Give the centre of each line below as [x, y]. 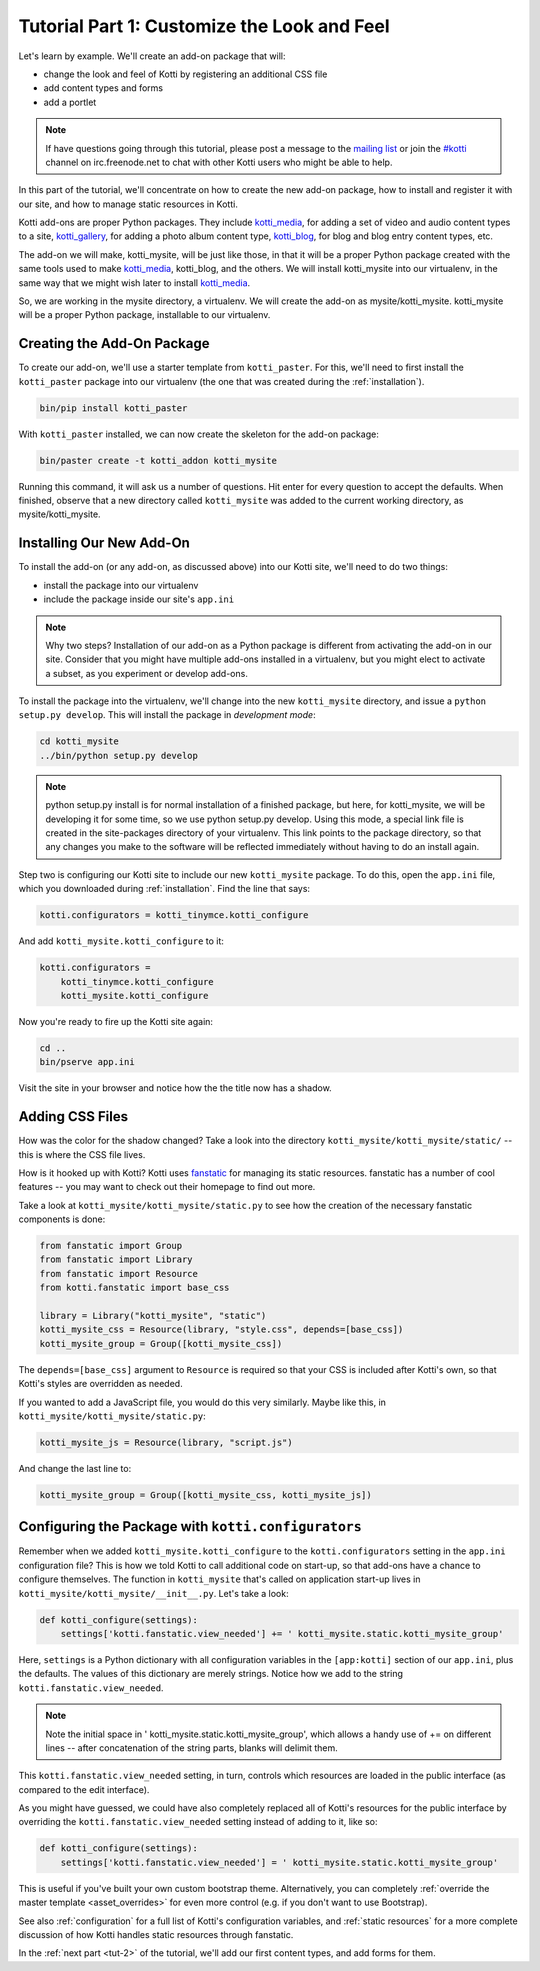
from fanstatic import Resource [119, 1273]
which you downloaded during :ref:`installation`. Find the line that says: [164, 889]
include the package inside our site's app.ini [139, 599]
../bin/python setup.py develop [119, 755]
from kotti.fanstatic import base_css [134, 1288]
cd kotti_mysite [79, 741]
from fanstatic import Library [116, 1259]
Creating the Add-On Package [114, 343]
